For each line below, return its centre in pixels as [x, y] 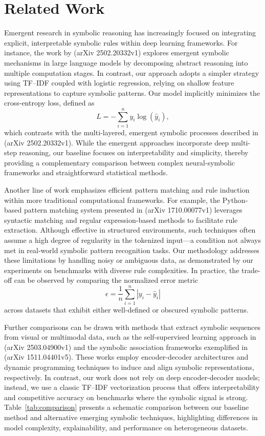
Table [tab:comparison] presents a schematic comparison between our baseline [127, 407]
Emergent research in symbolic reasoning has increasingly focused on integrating [130, 33]
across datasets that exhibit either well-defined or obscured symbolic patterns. [126, 310]
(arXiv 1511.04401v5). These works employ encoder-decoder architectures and [126, 357]
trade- [251, 270]
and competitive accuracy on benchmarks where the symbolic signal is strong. [126, 397]
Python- [235, 200]
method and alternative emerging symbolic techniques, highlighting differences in [131, 417]
